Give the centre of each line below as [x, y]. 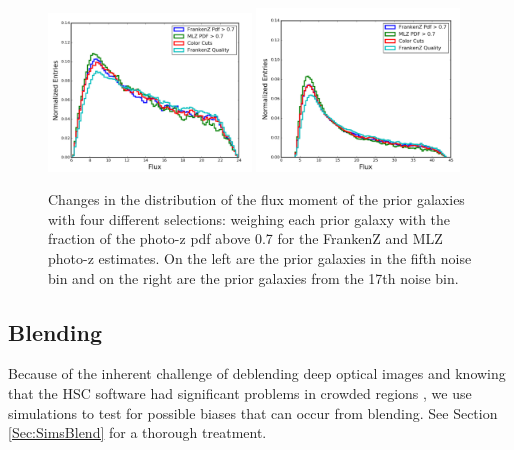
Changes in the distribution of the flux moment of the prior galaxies [256, 199]
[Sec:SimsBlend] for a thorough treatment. [137, 432]
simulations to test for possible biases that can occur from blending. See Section [253, 412]
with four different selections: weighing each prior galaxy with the [249, 218]
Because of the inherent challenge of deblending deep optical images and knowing [257, 373]
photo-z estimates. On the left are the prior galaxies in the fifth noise [260, 257]
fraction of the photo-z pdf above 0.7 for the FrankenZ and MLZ [245, 238]
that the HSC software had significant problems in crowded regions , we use [240, 392]
